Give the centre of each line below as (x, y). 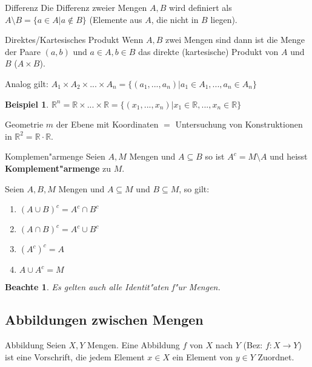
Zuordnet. (276, 356)
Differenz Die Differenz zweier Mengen (76, 7)
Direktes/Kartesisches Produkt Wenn (74, 40)
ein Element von (203, 356)
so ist (215, 156)
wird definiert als (201, 7)
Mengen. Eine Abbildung (134, 344)
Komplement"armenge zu (58, 168)
